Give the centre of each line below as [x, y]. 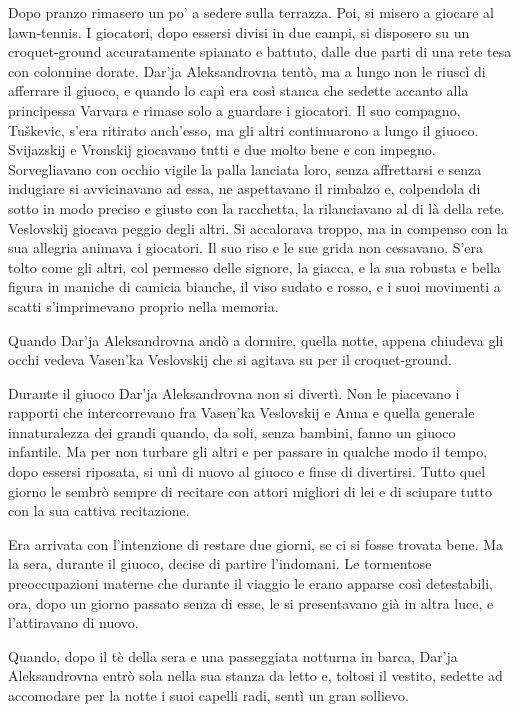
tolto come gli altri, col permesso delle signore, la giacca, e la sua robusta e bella [254, 266]
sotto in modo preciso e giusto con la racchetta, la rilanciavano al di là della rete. [256, 207]
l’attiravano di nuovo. [73, 622]
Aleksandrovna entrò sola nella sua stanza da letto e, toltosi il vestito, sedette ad [255, 675]
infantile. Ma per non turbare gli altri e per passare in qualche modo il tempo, [248, 451]
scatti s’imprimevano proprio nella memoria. [143, 305]
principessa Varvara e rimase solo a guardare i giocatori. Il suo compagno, [234, 109]
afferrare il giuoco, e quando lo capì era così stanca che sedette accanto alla [238, 90]
